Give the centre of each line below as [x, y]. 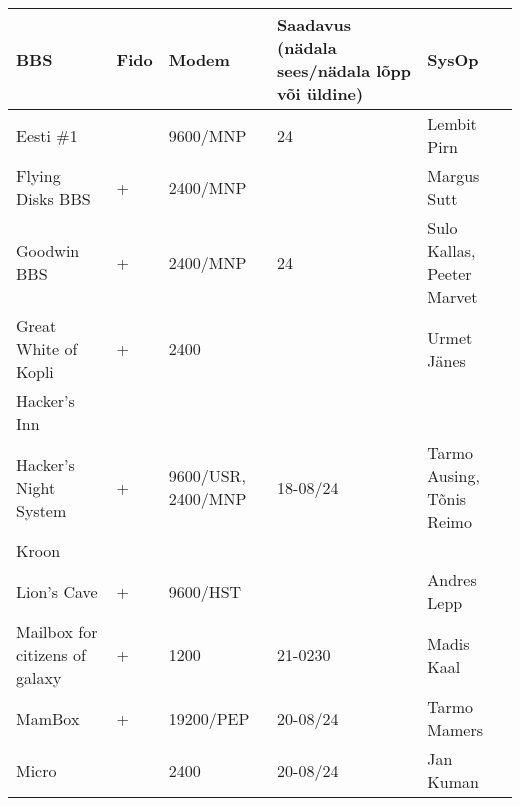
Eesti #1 [47, 135]
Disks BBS [53, 198]
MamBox [48, 718]
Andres [452, 579]
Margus [453, 175]
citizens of [51, 654]
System [41, 510]
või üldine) [320, 93]
